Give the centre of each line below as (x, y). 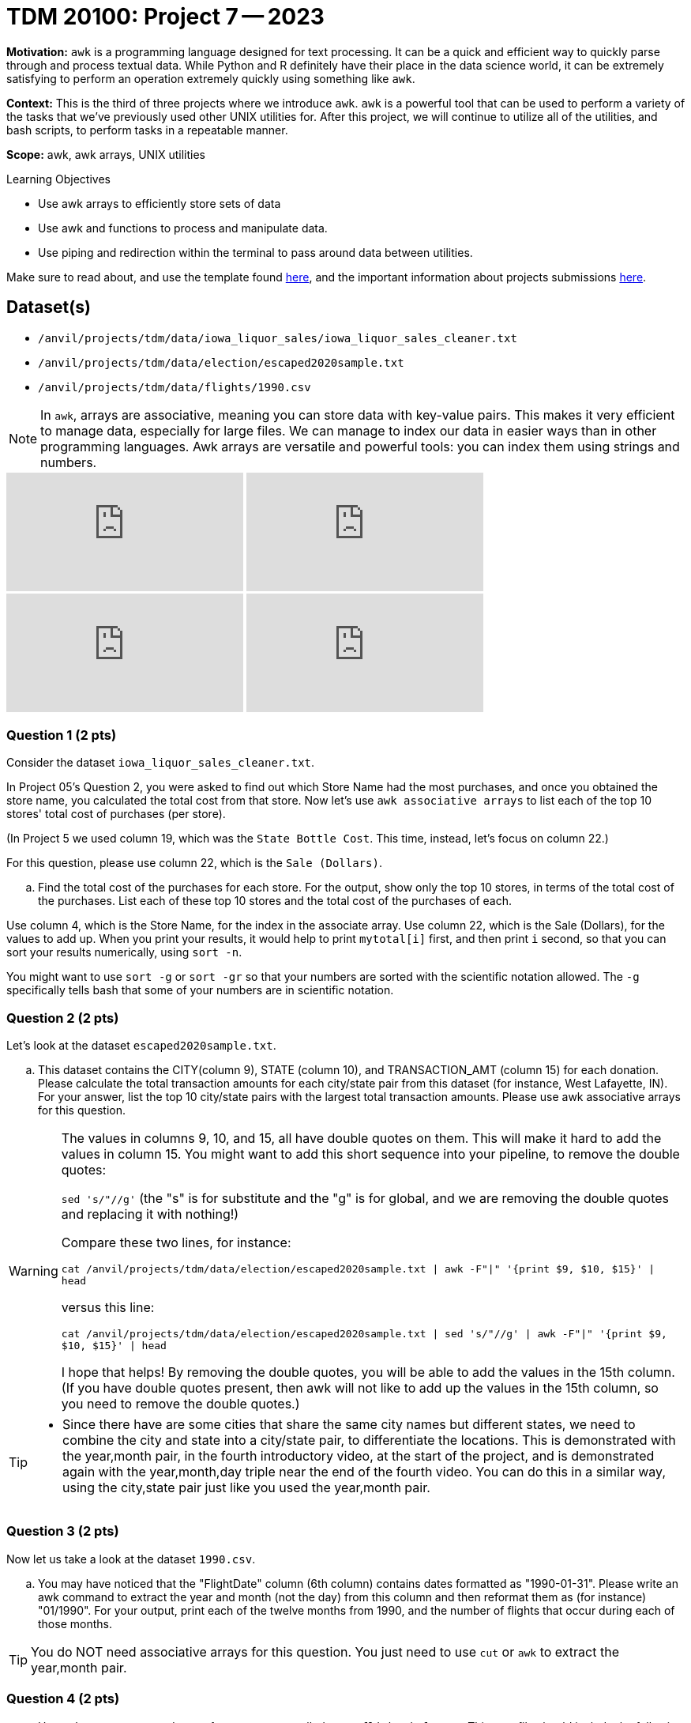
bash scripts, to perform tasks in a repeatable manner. (147, 130)
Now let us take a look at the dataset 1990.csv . (131, 1559)
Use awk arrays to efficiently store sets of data (160, 203)
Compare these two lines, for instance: (176, 1243)
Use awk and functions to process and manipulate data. (183, 228)
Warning (34, 1271)
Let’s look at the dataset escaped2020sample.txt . (141, 1046)
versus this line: (108, 1308)
